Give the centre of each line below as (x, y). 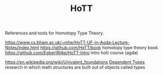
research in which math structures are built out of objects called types (75, 67)
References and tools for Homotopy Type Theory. (55, 33)
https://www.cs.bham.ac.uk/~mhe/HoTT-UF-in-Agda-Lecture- (67, 43)
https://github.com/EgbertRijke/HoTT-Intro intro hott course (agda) (72, 53)
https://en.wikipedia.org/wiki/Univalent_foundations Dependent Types (75, 62)
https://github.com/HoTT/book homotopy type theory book (99, 48)
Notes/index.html (22, 48)
